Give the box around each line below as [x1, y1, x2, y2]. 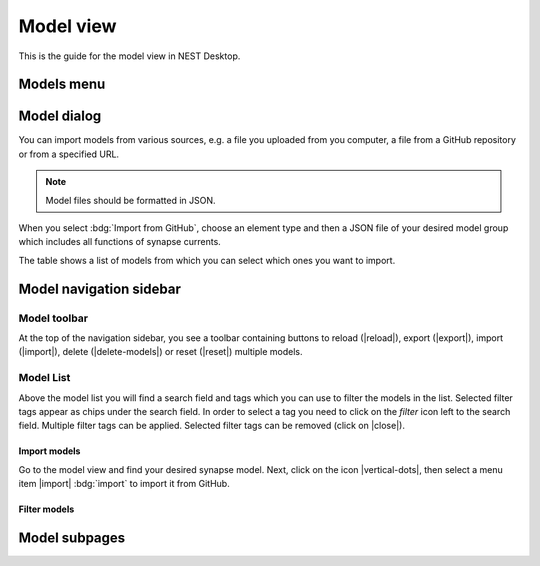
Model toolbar [18, 311, 89, 325]
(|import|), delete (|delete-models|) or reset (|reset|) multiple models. [18, 346, 304, 358]
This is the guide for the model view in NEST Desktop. [18, 50, 241, 62]
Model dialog [18, 108, 102, 125]
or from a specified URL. [18, 148, 120, 160]
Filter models [18, 503, 75, 515]
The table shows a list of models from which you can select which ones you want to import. [18, 254, 396, 266]
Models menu [18, 76, 106, 93]
